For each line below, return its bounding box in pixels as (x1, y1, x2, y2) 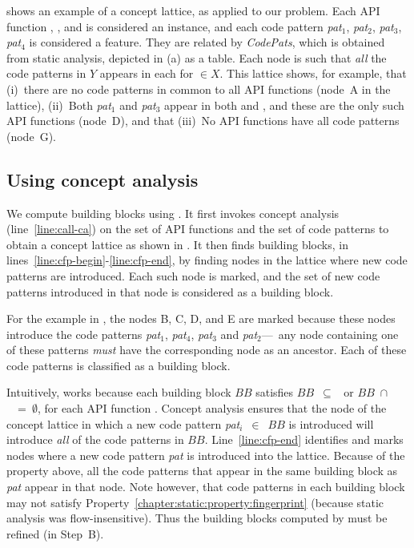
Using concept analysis (6, 167, 199, 191)
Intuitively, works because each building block (6, 384, 231, 401)
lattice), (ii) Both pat (6, 96, 111, 113)
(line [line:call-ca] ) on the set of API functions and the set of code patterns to (6, 220, 389, 237)
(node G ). (6, 127, 56, 144)
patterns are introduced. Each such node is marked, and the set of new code (6, 267, 380, 284)
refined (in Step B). (6, 525, 104, 542)
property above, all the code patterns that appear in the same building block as (6, 462, 398, 479)
